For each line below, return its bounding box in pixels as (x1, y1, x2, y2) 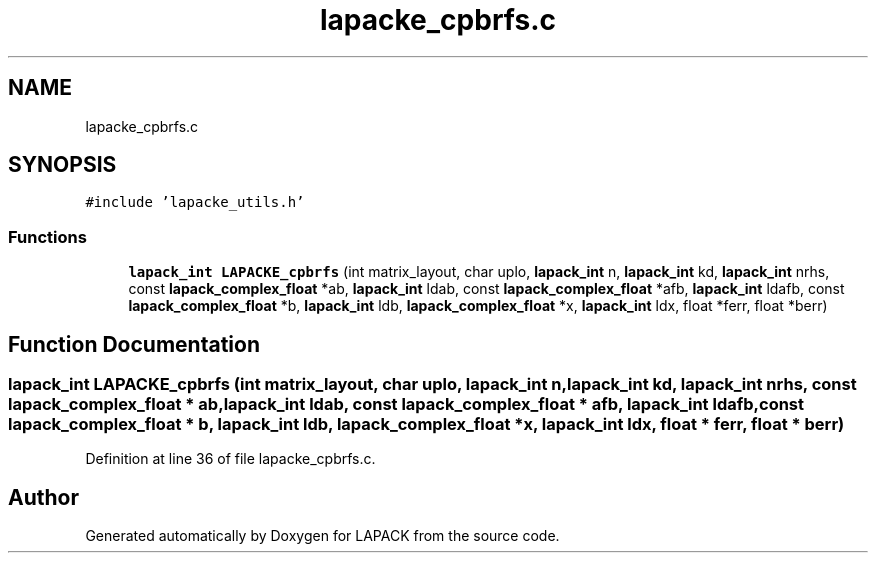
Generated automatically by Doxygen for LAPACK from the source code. (85, 527, 560, 545)
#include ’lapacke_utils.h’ (85, 194, 305, 211)
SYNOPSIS (8, 152, 117, 178)
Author (8, 484, 79, 510)
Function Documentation (8, 331, 260, 357)
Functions (8, 226, 87, 247)
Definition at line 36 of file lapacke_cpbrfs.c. (85, 450, 376, 468)
